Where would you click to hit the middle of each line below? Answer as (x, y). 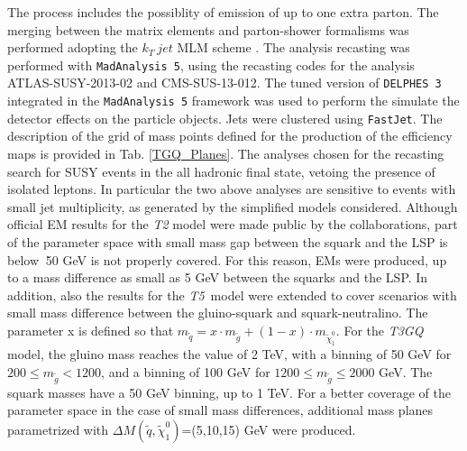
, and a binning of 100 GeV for (186, 371)
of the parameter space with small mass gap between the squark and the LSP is (228, 241)
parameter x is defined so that (91, 330)
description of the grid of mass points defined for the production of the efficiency (230, 136)
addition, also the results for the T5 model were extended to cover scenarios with (232, 295)
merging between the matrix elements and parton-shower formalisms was (208, 29)
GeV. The (406, 371)
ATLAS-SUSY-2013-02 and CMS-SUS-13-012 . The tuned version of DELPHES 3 (224, 83)
